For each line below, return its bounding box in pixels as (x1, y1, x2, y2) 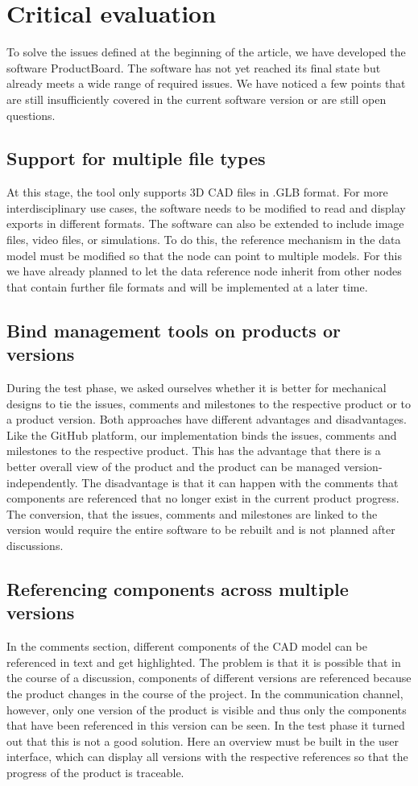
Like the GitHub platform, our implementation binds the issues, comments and (6, 426, 397, 443)
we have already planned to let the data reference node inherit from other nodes (6, 263, 402, 279)
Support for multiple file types (6, 146, 266, 171)
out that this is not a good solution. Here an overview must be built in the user (6, 732, 399, 749)
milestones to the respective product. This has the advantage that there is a (6, 442, 381, 459)
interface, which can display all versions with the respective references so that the (6, 748, 408, 765)
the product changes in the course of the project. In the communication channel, (6, 685, 404, 701)
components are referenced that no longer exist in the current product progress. (6, 490, 399, 507)
